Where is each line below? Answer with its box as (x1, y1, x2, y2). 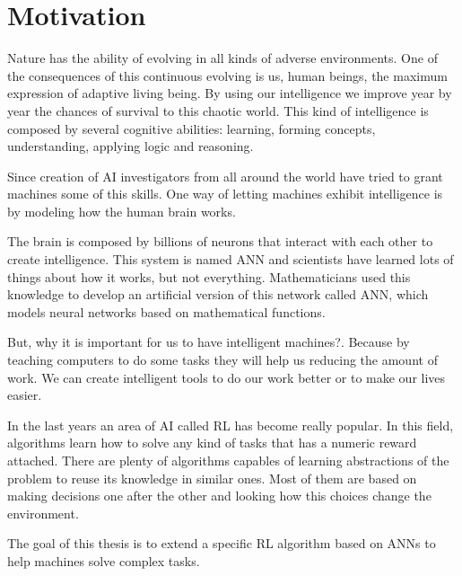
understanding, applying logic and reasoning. (7, 137, 254, 155)
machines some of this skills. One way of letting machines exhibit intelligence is (7, 184, 443, 203)
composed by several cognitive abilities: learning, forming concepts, (7, 119, 376, 137)
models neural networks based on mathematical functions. (7, 302, 326, 321)
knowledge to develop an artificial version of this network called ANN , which (7, 285, 429, 304)
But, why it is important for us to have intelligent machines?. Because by (7, 332, 410, 351)
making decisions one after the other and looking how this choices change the (7, 486, 431, 505)
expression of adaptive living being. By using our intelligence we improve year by (7, 84, 452, 102)
